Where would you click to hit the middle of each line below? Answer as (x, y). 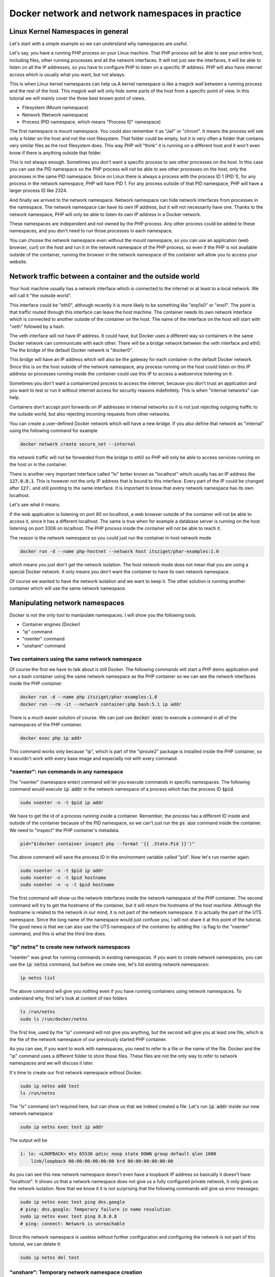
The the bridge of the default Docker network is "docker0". (71, 350)
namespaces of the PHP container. (46, 725)
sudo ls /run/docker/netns (54, 1019)
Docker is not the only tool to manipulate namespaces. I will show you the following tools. (103, 615)
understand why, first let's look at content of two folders (68, 998)
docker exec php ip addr (51, 738)
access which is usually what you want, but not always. (67, 75)
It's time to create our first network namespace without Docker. (76, 1072)
